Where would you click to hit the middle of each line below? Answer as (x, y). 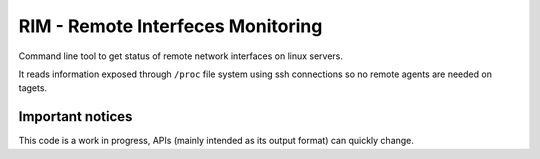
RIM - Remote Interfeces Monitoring (170, 26)
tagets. (33, 88)
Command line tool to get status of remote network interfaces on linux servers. (181, 56)
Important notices (75, 116)
